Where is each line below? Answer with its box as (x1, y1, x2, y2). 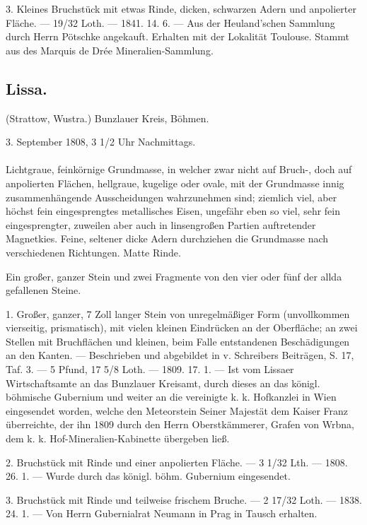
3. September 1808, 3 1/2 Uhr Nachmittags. (6, 134, 196, 149)
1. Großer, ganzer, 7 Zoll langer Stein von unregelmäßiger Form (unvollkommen (6, 306, 350, 321)
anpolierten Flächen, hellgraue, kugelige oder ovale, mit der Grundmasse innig (6, 175, 344, 190)
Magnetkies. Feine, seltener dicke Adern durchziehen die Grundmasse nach (6, 231, 329, 246)
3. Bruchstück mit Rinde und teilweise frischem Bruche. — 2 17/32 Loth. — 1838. (6, 492, 362, 507)
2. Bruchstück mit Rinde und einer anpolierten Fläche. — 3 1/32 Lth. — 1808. (6, 454, 348, 469)
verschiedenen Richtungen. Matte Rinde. (6, 244, 181, 259)
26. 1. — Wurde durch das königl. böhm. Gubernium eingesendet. (6, 468, 291, 483)
